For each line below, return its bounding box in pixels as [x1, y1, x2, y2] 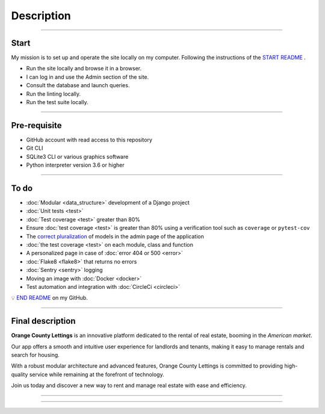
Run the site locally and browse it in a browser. [26, 65, 142, 72]
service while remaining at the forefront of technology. [29, 371, 165, 378]
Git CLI [26, 144, 43, 152]
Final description [11, 316, 76, 326]
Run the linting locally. [26, 90, 81, 97]
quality [11, 371, 28, 378]
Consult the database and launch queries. [26, 82, 130, 89]
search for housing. [11, 351, 60, 358]
